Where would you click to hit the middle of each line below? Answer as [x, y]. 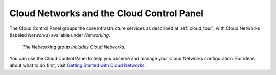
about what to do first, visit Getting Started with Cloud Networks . [77, 65]
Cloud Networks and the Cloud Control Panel [107, 13]
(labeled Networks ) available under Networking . [60, 35]
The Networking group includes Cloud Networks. [74, 47]
